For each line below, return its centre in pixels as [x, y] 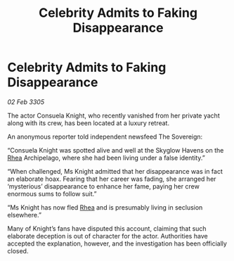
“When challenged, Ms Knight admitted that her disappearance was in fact [115, 171]
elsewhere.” [25, 215]
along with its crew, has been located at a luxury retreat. [89, 123]
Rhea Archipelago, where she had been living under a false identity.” [106, 158]
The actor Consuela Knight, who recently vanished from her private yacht [113, 115]
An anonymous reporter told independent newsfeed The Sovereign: [105, 136]
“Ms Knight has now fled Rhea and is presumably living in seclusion [105, 207]
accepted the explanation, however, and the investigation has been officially [117, 243]
